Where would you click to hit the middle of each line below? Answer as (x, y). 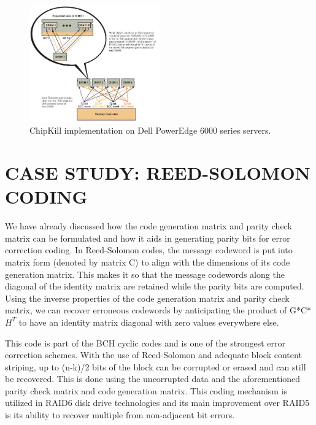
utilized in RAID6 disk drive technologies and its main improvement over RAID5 (157, 403)
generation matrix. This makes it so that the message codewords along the (145, 274)
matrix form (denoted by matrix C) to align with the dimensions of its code (148, 262)
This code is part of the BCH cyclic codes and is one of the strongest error (145, 343)
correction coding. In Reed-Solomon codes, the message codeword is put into (149, 250)
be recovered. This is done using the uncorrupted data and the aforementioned (153, 379)
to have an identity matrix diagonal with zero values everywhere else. (149, 322)
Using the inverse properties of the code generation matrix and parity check (147, 298)
